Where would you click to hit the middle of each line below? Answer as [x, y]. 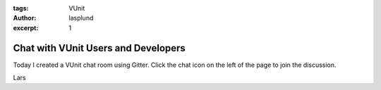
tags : [21, 8]
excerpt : [26, 27]
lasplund [81, 18]
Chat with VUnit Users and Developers [99, 48]
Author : [25, 18]
